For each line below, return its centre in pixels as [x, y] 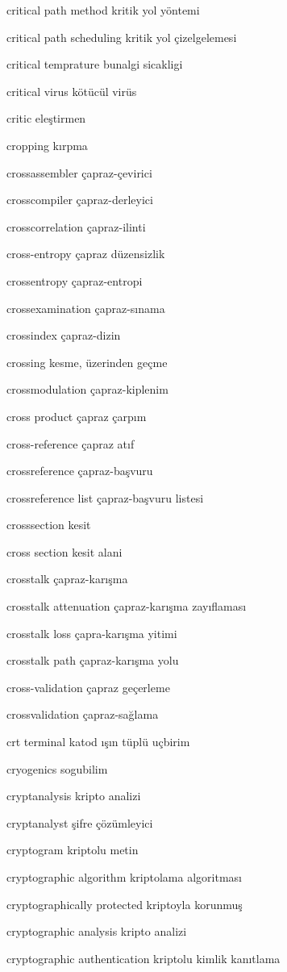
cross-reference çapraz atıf [71, 443]
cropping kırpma [47, 145]
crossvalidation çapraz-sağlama [83, 714]
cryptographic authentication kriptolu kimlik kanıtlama [143, 958]
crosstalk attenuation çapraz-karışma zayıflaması [127, 606]
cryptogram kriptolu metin [73, 850]
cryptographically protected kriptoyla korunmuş [125, 904]
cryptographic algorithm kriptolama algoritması [124, 877]
